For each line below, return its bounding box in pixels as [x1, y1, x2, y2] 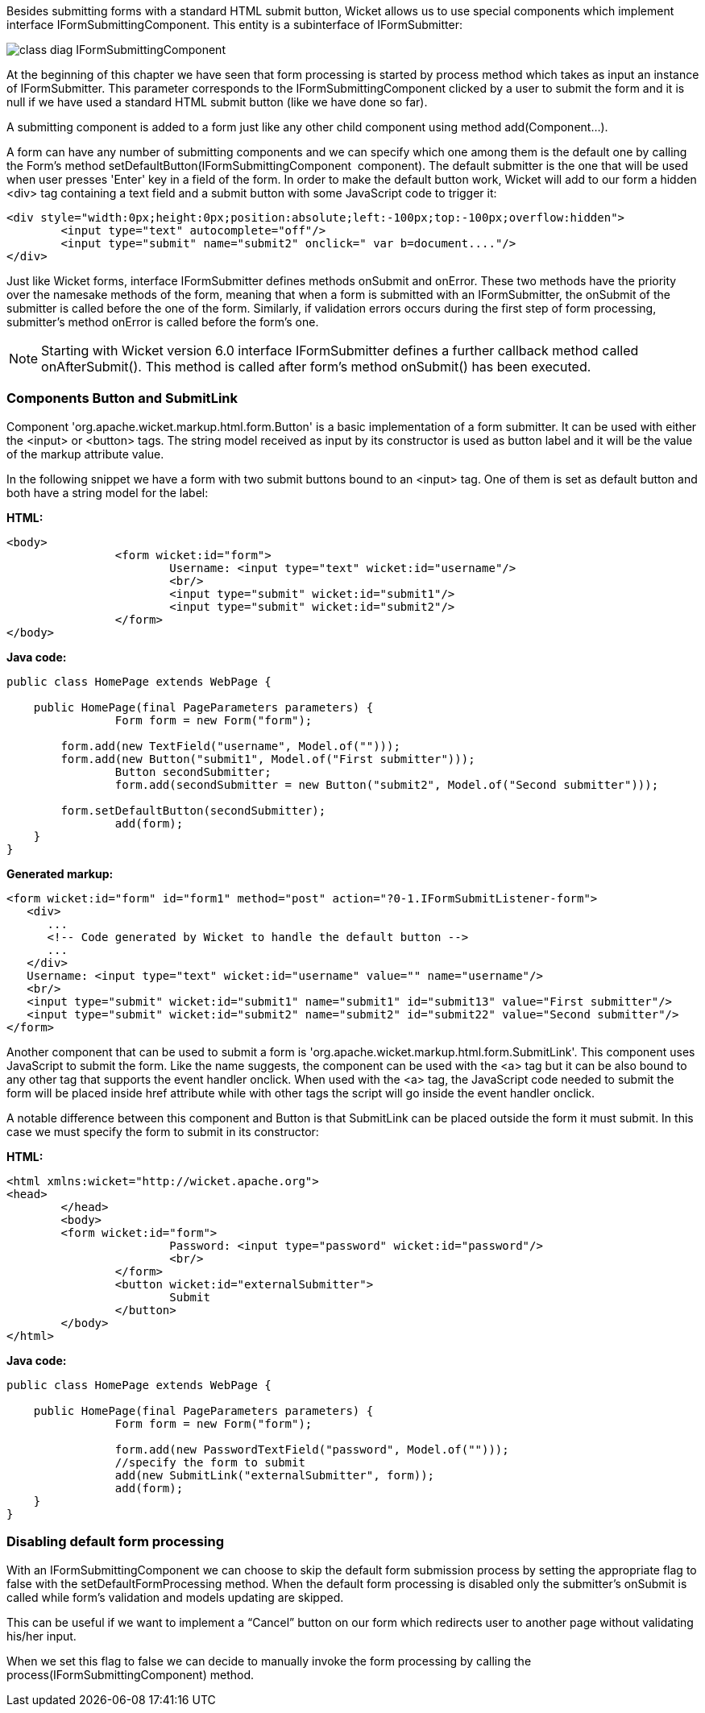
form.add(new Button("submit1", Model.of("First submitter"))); [60, 752, 475, 765]
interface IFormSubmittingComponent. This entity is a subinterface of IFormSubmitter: [6, 18, 462, 31]
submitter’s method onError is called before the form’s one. [6, 315, 319, 329]
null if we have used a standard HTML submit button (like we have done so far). [6, 95, 428, 109]
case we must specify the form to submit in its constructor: [6, 1124, 319, 1139]
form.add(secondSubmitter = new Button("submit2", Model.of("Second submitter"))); [114, 778, 659, 791]
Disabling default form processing [6, 1533, 224, 1550]
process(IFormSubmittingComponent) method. [6, 1667, 255, 1682]
